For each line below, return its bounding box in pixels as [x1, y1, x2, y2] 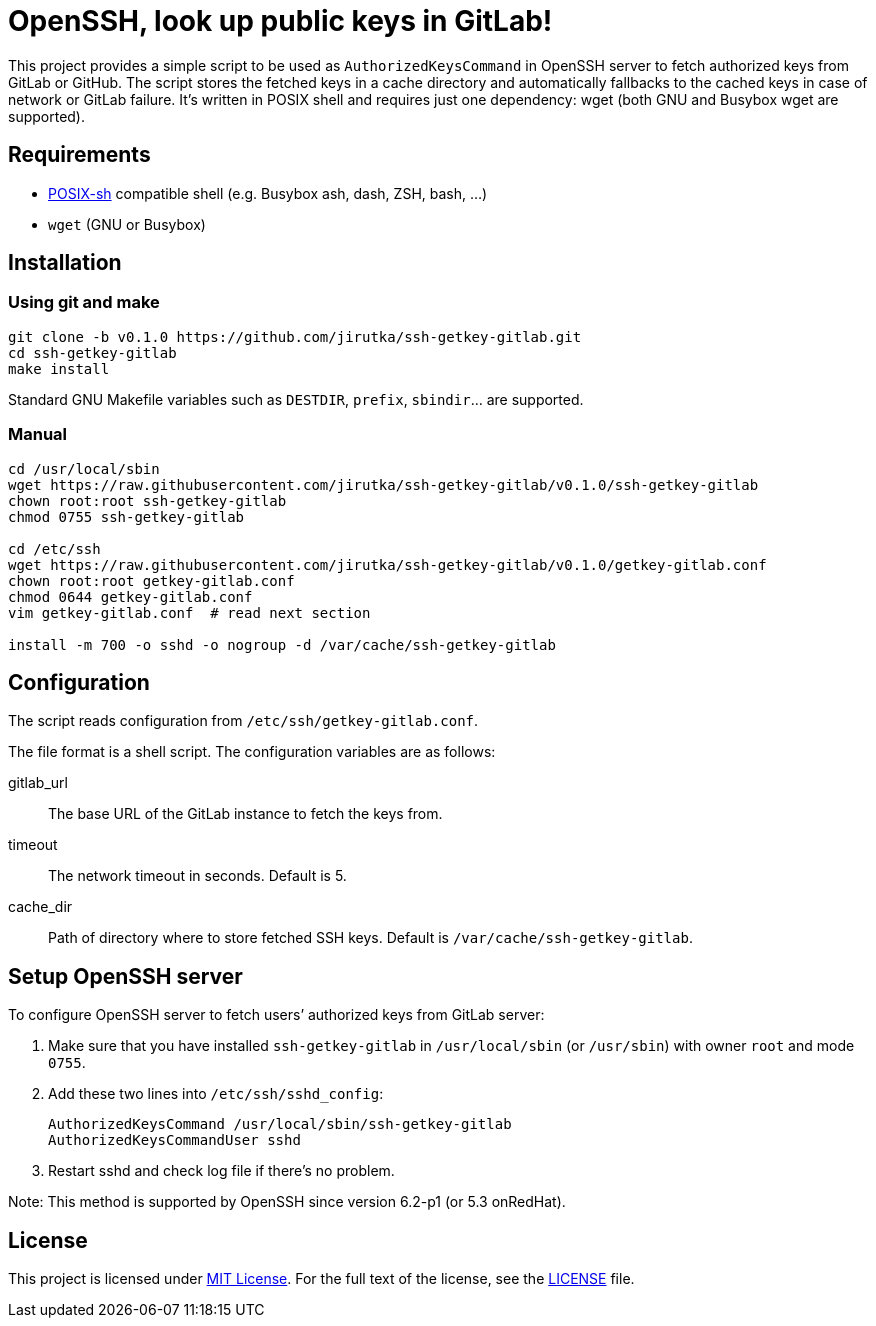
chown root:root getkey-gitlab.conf [8, 572, 295, 589]
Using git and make [8, 292, 160, 313]
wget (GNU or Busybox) [48, 215, 206, 233]
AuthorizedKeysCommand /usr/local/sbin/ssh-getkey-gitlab [48, 1116, 512, 1133]
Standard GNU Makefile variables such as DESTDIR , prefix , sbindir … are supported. [8, 390, 584, 408]
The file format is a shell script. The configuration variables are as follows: [8, 743, 496, 761]
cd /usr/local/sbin [8, 460, 160, 477]
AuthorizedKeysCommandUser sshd [48, 1132, 301, 1149]
